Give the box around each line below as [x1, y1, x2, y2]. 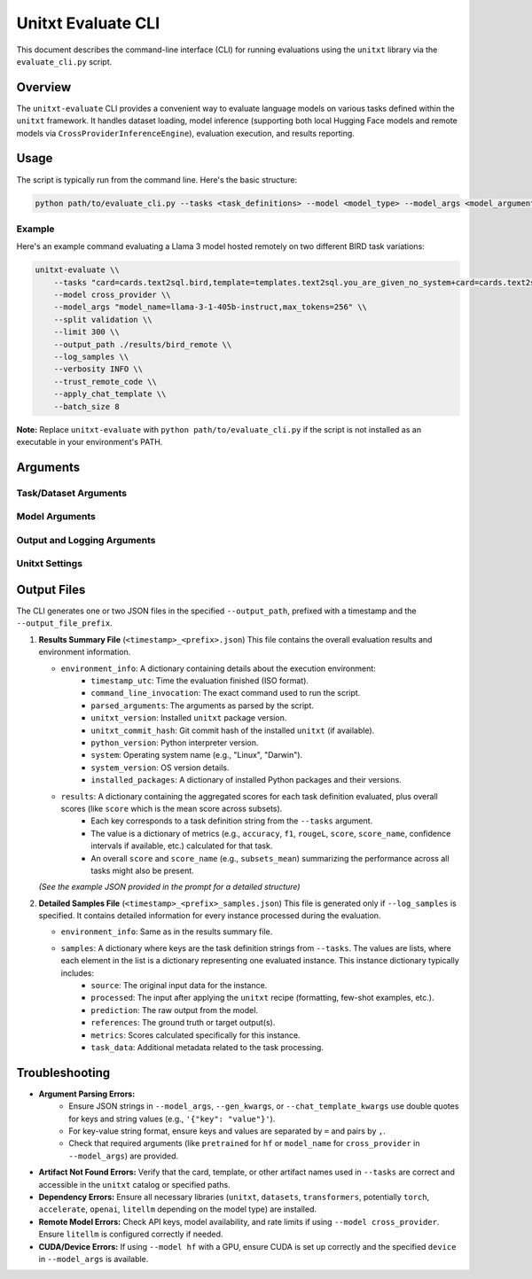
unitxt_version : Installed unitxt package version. [90, 713, 287, 723]
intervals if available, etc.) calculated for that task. [90, 840, 273, 851]
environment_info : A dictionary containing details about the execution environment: [60, 663, 376, 674]
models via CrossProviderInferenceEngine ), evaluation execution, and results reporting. [16, 128, 355, 138]
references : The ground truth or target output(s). [90, 1018, 276, 1028]
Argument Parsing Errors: [38, 1088, 136, 1099]
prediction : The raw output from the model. [90, 1004, 259, 1015]
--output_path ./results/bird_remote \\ [53, 339, 232, 349]
